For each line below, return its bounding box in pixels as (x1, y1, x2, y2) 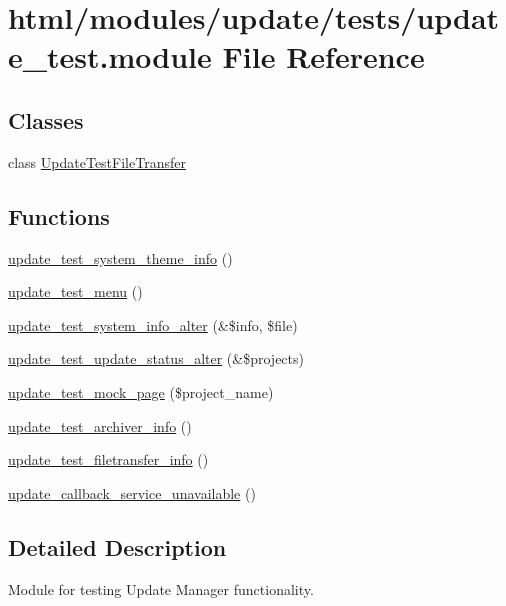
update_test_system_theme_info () (8, 247, 233, 268)
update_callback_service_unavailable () (8, 482, 256, 503)
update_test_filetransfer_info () (8, 449, 209, 470)
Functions (8, 200, 110, 231)
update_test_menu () (8, 281, 143, 302)
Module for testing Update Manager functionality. (8, 578, 314, 599)
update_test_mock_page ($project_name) (8, 381, 274, 402)
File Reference (222, 36, 425, 77)
